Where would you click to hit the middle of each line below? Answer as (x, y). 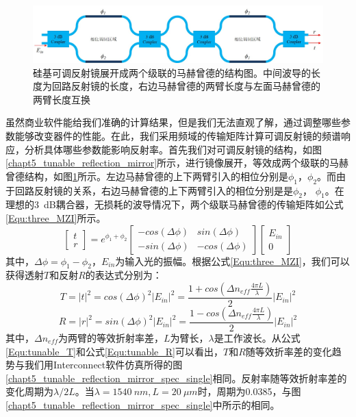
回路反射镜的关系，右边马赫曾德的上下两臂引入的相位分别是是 (154, 190)
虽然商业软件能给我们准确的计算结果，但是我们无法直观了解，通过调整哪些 (173, 122)
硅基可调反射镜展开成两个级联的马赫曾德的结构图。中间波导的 (172, 72)
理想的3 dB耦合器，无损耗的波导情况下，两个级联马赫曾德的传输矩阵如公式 (175, 204)
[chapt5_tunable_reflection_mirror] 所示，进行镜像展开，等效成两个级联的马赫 (177, 163)
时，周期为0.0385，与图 (249, 391)
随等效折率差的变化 (289, 351)
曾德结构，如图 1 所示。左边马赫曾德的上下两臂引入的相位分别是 (147, 176)
